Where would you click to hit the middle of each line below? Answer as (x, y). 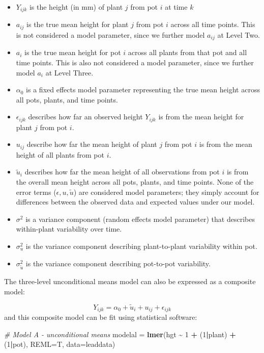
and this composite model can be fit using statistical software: (101, 317)
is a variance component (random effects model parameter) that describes (140, 219)
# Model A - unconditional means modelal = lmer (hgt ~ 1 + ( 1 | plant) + (120, 334)
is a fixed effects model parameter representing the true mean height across (143, 90)
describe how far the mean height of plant (92, 144)
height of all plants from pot (60, 154)
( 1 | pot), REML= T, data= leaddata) (60, 344)
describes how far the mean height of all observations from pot (122, 172)
